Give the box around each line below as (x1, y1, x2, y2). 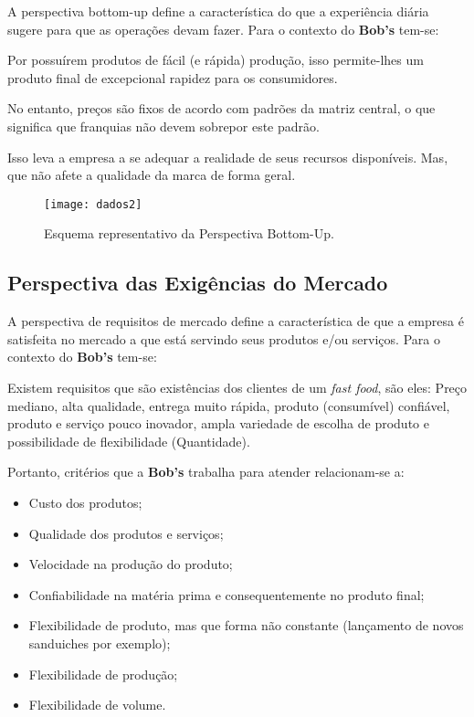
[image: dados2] (44, 197, 142, 211)
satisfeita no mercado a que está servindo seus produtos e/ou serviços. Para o (7, 329, 440, 348)
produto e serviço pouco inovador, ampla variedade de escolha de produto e (7, 414, 429, 433)
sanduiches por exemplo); (28, 633, 171, 652)
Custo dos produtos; (28, 492, 142, 511)
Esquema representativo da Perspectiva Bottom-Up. (44, 224, 334, 243)
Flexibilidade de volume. (28, 695, 166, 714)
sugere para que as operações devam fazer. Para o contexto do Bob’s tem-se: (7, 19, 439, 38)
